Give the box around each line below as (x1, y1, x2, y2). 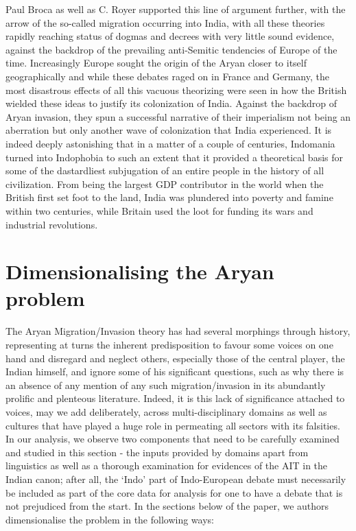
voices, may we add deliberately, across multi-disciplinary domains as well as (5, 404, 327, 418)
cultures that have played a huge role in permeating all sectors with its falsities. (5, 418, 340, 432)
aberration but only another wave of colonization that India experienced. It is (5, 123, 332, 137)
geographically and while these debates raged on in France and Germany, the (5, 69, 329, 83)
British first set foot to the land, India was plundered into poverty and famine (5, 190, 333, 204)
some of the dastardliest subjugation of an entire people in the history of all (5, 163, 324, 178)
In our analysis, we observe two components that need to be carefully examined (5, 432, 340, 446)
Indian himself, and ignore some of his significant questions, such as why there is (5, 364, 344, 379)
